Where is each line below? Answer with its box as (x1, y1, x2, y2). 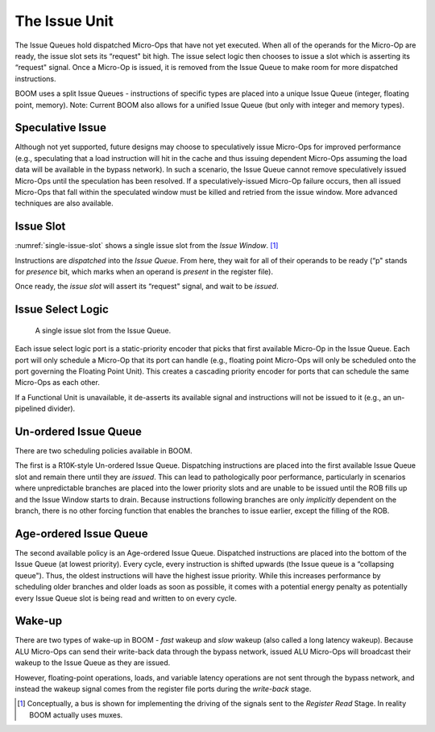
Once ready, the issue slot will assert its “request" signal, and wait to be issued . (14, 282, 279, 292)
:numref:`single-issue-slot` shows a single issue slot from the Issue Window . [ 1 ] (14, 241, 279, 250)
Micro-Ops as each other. (14, 378, 100, 387)
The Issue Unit (14, 12, 114, 30)
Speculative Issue (14, 121, 106, 134)
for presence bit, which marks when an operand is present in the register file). (14, 267, 274, 277)
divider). (47, 403, 76, 414)
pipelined (14, 403, 46, 414)
